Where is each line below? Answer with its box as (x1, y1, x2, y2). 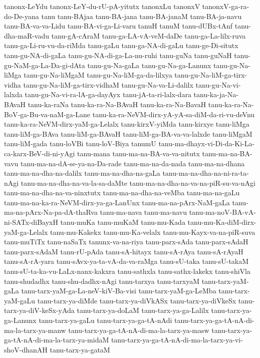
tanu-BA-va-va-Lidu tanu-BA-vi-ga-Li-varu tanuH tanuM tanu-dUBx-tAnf (4, 21, 233, 31)
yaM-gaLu (4, 295, 36, 305)
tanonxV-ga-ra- (202, 1, 249, 11)
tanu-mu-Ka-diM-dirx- (187, 217, 256, 227)
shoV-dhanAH (4, 344, 48, 354)
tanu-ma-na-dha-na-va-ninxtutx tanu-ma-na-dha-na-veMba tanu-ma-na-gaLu (4, 187, 240, 198)
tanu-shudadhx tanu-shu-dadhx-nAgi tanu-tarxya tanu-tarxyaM (4, 275, 199, 286)
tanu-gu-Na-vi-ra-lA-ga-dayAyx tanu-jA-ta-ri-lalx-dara (25, 89, 191, 100)
